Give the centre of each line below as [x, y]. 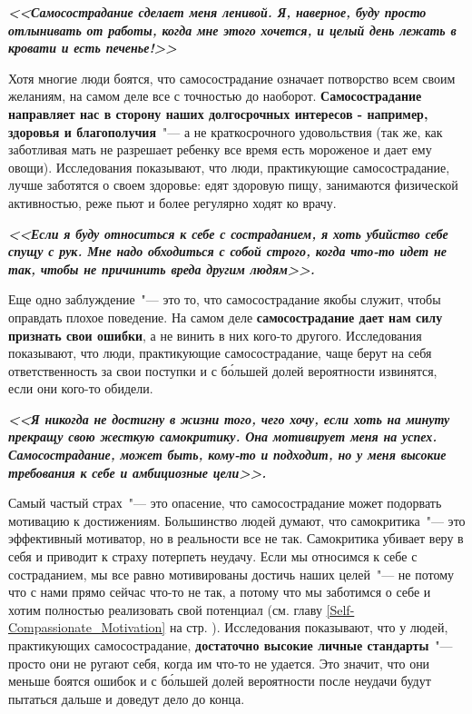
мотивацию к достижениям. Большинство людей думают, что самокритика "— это [237, 520]
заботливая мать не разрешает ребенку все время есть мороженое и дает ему [220, 149]
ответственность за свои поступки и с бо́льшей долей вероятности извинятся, [223, 370]
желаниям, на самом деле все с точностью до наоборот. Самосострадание [215, 96]
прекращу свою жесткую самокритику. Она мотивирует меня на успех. [223, 436]
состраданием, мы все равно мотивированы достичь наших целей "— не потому [231, 574]
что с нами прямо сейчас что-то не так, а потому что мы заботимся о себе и [220, 592]
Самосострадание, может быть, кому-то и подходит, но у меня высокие [227, 455]
